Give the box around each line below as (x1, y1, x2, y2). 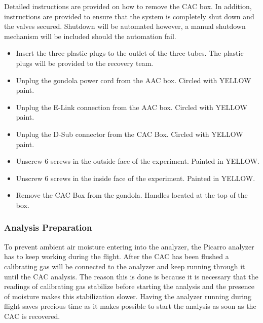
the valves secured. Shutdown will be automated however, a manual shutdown (4, 21, 246, 31)
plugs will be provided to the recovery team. (16, 57, 154, 68)
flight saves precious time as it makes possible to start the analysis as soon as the (4, 301, 256, 311)
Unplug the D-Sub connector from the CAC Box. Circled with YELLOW (16, 128, 243, 139)
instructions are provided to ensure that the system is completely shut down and (4, 11, 254, 21)
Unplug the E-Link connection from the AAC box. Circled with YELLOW (16, 101, 247, 112)
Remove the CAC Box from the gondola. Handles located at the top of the (16, 190, 248, 200)
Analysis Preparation (4, 221, 92, 234)
